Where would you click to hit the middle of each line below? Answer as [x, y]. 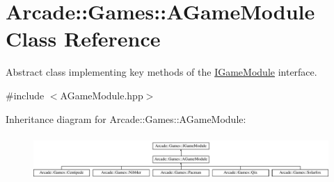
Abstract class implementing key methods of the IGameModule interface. [161, 72]
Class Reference [83, 39]
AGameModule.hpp [102, 95]
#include [25, 95]
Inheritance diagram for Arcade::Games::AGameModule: [126, 118]
